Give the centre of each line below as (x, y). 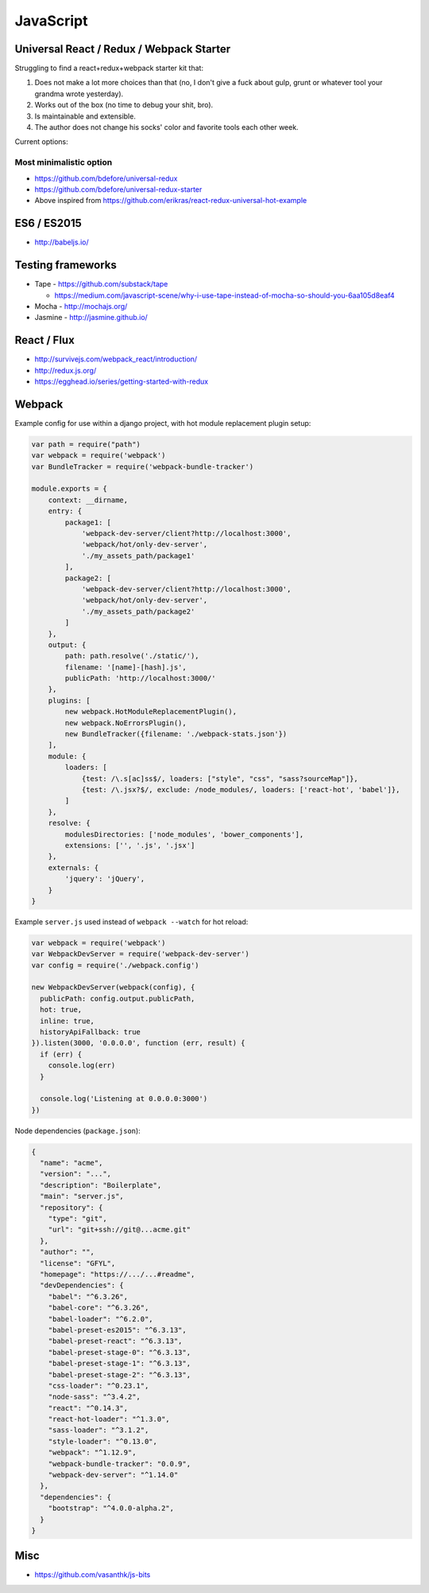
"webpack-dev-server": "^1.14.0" (113, 1475)
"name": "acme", (71, 1163)
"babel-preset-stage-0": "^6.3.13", (119, 1352)
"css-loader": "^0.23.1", (99, 1386)
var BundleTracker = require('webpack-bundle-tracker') (143, 467)
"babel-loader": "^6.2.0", (101, 1319)
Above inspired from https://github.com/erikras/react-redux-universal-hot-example (171, 201)
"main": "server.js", (82, 1197)
